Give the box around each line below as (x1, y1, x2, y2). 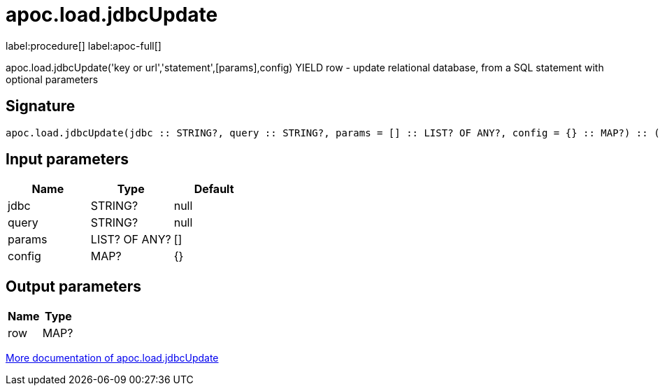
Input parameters (6, 150, 129, 169)
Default (194, 182, 234, 197)
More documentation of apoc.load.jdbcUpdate (6, 352, 219, 364)
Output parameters (6, 277, 141, 295)
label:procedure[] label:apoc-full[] (6, 39, 162, 52)
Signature (6, 97, 76, 115)
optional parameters (6, 73, 99, 85)
